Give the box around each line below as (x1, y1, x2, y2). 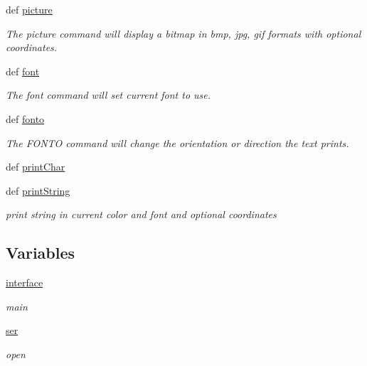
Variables (6, 242, 75, 264)
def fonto (6, 111, 45, 126)
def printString (6, 183, 70, 198)
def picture (6, 2, 53, 16)
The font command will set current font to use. (6, 87, 211, 102)
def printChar (6, 159, 65, 174)
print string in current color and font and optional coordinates (6, 207, 277, 222)
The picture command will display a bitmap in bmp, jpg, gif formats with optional (6, 26, 361, 41)
